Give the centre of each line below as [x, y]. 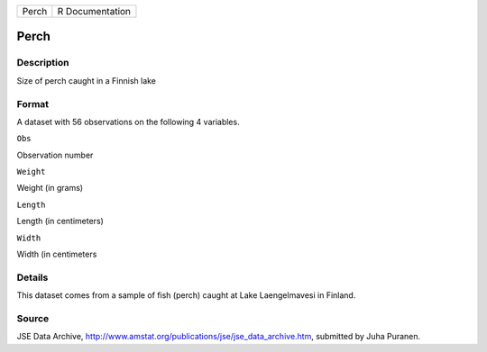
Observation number [55, 155]
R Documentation [94, 11]
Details [32, 277]
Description [43, 63]
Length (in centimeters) [60, 221]
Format [33, 104]
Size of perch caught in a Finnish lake [87, 80]
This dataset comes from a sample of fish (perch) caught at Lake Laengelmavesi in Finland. [186, 295]
